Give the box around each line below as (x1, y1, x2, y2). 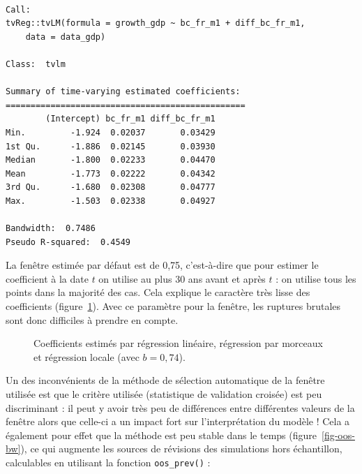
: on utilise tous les (276, 271, 356, 286)
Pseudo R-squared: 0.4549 (6, 237, 130, 247)
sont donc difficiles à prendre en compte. (6, 312, 179, 327)
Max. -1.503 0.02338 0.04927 (6, 195, 216, 206)
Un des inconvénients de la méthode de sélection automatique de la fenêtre (6, 373, 325, 387)
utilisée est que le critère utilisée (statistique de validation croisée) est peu (6, 387, 322, 401)
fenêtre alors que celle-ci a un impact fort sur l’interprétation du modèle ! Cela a (6, 414, 350, 429)
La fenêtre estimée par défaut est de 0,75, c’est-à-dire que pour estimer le (6, 258, 319, 272)
